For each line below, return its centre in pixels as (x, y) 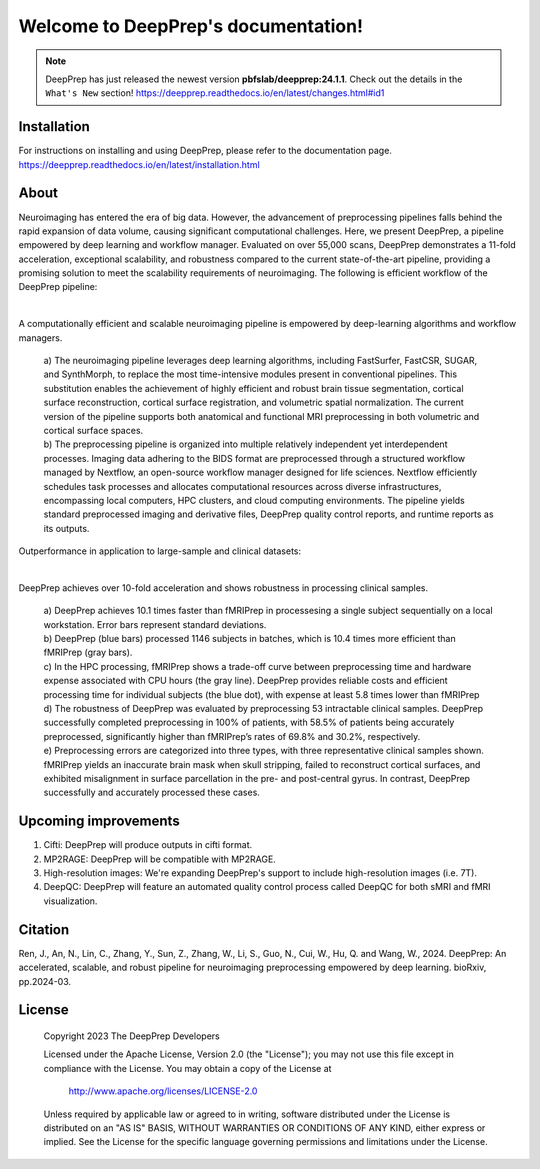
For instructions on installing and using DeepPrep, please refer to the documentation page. (205, 151)
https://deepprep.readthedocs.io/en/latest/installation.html (139, 164)
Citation (44, 929)
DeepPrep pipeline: (58, 287)
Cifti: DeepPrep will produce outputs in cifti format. (148, 845)
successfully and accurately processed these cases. (151, 792)
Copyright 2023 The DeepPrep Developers (131, 1036)
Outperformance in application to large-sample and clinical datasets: (160, 551)
